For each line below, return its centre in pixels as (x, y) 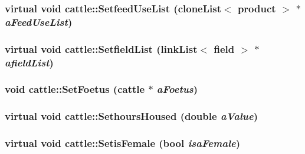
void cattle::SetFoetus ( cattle (75, 89)
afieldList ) (29, 62)
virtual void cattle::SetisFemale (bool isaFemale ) (123, 143)
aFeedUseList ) (39, 21)
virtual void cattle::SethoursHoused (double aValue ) (132, 116)
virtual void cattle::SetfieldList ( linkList (101, 48)
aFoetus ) (177, 89)
